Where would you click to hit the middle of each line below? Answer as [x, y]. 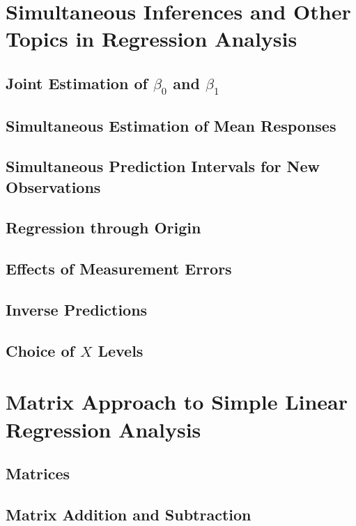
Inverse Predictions [77, 310]
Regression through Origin [103, 227]
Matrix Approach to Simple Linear [177, 402]
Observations [53, 186]
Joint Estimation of [77, 83]
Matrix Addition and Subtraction [129, 514]
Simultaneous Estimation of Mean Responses [171, 125]
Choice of [40, 350]
